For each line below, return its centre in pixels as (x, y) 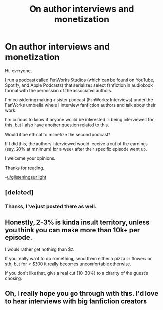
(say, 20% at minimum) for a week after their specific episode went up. (76, 149)
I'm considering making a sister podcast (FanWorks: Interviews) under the (79, 100)
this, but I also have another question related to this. (57, 125)
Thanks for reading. (25, 168)
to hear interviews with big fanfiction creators (76, 301)
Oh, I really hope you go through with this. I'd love (82, 294)
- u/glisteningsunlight (26, 177)
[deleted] (19, 193)
